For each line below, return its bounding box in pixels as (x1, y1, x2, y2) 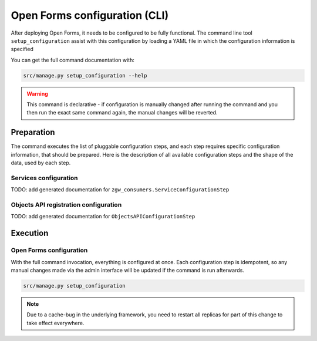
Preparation (11, 127, 55, 137)
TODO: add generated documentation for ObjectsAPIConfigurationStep (11, 213, 195, 220)
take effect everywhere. (26, 319, 85, 326)
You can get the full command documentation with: (11, 56, 134, 63)
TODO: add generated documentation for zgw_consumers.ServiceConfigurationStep (11, 186, 230, 193)
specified (11, 46, 33, 53)
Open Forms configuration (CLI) (11, 9, 169, 22)
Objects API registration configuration (11, 201, 122, 209)
